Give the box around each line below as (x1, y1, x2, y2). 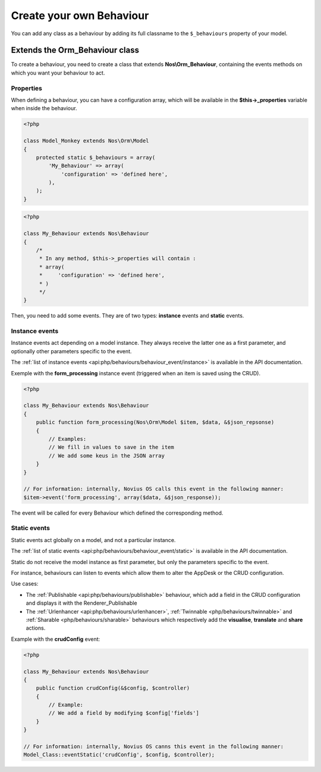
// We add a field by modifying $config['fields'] (48, 709, 199, 717)
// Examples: (48, 435, 87, 442)
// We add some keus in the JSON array (48, 452, 165, 459)
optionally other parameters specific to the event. (11, 347, 132, 354)
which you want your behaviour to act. (11, 69, 105, 76)
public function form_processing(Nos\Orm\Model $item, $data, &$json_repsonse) (36, 419, 275, 426)
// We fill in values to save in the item (48, 444, 175, 451)
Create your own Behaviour (11, 9, 149, 22)
